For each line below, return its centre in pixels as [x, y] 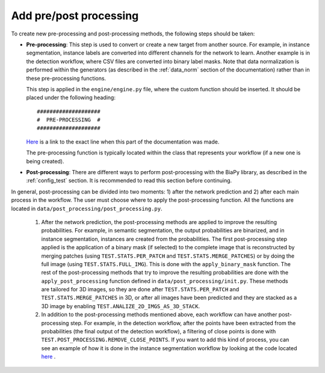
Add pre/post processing [75, 16]
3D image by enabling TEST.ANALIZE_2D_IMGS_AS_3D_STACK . [121, 306]
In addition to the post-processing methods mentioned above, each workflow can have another [159, 315]
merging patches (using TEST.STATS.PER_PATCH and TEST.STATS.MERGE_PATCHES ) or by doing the [168, 256]
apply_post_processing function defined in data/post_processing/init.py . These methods [165, 281]
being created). [45, 161]
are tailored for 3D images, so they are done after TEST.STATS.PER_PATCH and [140, 290]
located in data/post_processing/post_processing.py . [87, 208]
